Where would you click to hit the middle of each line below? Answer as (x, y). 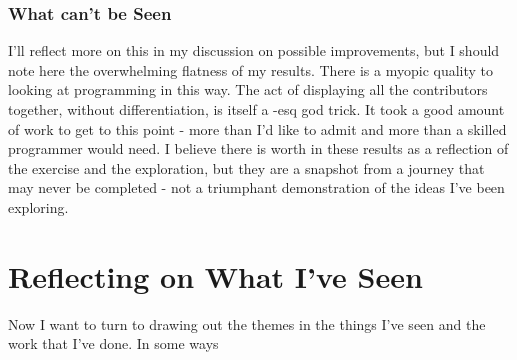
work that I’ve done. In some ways (113, 343)
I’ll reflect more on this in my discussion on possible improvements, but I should (254, 50)
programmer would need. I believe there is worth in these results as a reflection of (258, 148)
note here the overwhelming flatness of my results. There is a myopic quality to (251, 69)
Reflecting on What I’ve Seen (215, 275)
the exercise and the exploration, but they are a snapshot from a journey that (246, 167)
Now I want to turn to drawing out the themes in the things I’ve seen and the (247, 323)
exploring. (38, 206)
